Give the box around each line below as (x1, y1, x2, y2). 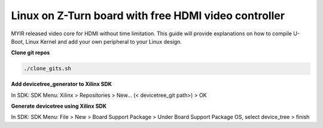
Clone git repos (11, 49, 50, 56)
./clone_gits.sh (23, 65, 72, 72)
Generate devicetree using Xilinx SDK (11, 102, 107, 110)
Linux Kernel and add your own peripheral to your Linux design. (25, 38, 182, 45)
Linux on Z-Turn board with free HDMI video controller (11, 9, 285, 22)
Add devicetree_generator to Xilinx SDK (11, 81, 112, 88)
